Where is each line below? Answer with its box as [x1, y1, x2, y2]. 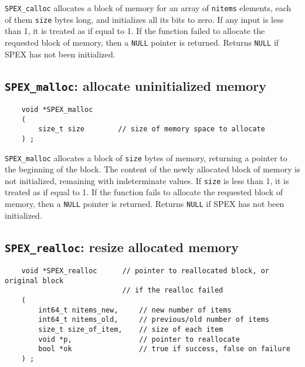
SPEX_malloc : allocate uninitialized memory [5, 76, 266, 94]
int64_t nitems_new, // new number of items [38, 305, 232, 314]
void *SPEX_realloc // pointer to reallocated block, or [21, 267, 270, 276]
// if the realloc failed [122, 286, 223, 295]
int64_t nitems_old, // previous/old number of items [38, 315, 270, 324]
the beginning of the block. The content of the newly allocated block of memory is [5, 163, 300, 175]
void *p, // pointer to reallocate [38, 335, 240, 344]
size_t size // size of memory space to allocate [38, 125, 265, 134]
